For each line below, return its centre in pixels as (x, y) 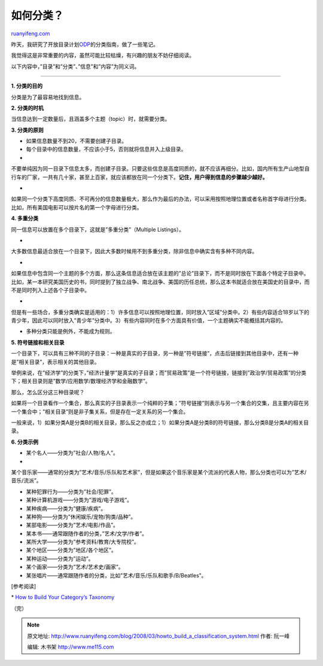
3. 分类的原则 (28, 130)
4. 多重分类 (25, 218)
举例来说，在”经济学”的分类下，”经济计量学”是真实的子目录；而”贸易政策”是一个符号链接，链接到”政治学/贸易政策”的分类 (159, 373)
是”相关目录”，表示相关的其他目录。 (55, 361)
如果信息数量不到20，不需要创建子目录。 (77, 141)
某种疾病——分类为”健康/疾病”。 (66, 508)
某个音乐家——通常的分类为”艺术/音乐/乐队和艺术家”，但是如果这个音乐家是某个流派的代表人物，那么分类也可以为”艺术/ (159, 472)
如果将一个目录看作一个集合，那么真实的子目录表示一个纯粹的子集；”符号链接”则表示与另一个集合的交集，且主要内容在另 (160, 403)
